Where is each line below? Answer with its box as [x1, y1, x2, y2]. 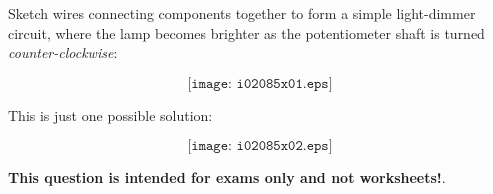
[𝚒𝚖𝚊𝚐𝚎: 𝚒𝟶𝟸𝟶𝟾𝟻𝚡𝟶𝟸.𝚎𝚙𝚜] [187, 139, 333, 154]
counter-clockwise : [8, 42, 118, 63]
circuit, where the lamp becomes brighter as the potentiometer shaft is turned [8, 22, 485, 43]
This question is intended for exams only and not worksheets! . [8, 167, 446, 188]
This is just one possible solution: [8, 104, 213, 125]
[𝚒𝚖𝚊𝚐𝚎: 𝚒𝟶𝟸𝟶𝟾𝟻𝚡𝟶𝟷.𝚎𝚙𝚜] [187, 76, 333, 91]
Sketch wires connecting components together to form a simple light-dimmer [8, 3, 476, 23]
